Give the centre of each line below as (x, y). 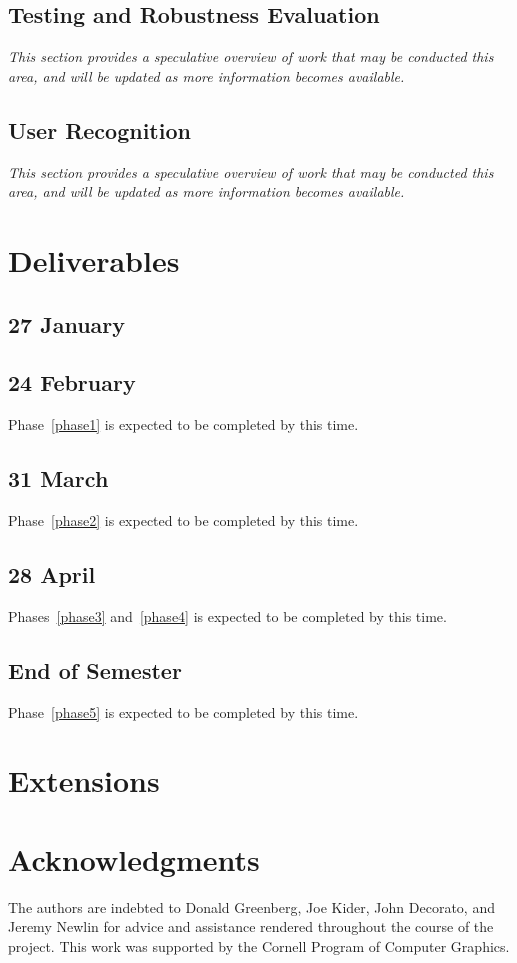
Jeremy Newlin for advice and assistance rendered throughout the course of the (251, 926)
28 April (52, 573)
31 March (58, 478)
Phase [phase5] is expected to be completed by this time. (183, 711)
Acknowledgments (134, 858)
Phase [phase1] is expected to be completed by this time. (183, 424)
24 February (72, 382)
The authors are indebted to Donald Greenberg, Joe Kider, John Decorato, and (251, 906)
